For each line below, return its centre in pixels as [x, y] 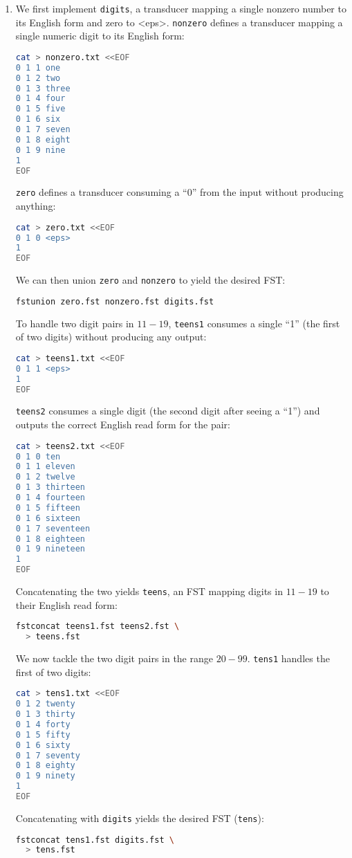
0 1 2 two [38, 78]
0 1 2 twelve [45, 477]
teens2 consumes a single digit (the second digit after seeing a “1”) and [168, 411]
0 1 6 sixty [43, 745]
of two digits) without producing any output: [111, 337]
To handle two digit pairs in [75, 323]
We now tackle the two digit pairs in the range [114, 658]
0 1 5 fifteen [48, 508]
